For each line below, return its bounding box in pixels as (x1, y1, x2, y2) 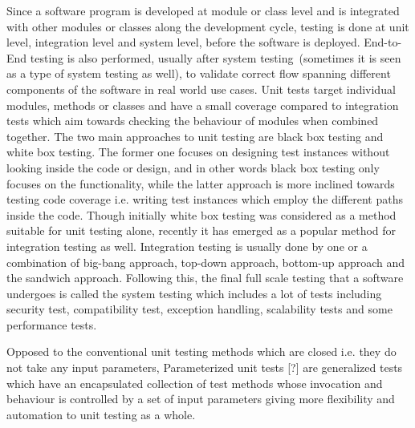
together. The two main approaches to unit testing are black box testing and (6, 127, 384, 144)
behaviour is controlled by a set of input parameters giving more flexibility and (6, 390, 395, 407)
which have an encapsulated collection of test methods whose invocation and (6, 374, 383, 391)
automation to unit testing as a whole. (6, 406, 196, 422)
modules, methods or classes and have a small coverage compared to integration (6, 96, 399, 113)
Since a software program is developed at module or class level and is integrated (6, 2, 400, 18)
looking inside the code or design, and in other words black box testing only (6, 159, 380, 176)
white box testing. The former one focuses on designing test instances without (6, 143, 390, 160)
